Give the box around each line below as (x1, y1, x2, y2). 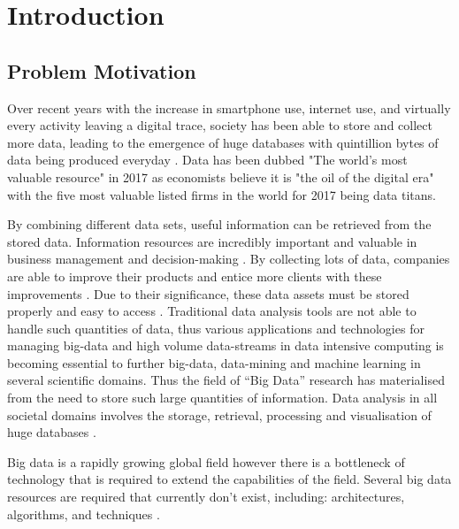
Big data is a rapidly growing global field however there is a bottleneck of (7, 452, 405, 471)
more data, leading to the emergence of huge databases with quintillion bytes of (7, 133, 439, 151)
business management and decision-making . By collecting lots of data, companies (7, 249, 450, 268)
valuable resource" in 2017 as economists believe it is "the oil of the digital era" (7, 167, 434, 186)
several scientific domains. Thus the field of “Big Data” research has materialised (7, 371, 445, 389)
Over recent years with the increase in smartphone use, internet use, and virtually (7, 98, 451, 117)
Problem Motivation (7, 57, 196, 84)
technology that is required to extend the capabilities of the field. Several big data (7, 470, 452, 488)
